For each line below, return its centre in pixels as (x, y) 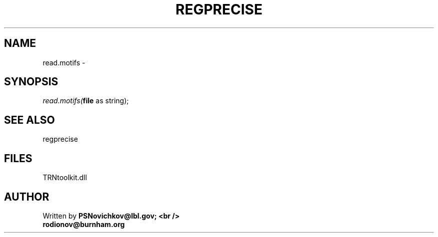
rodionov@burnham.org (84, 224)
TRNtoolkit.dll (65, 178)
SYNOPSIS (31, 82)
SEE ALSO (29, 120)
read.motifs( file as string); (86, 101)
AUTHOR (27, 197)
